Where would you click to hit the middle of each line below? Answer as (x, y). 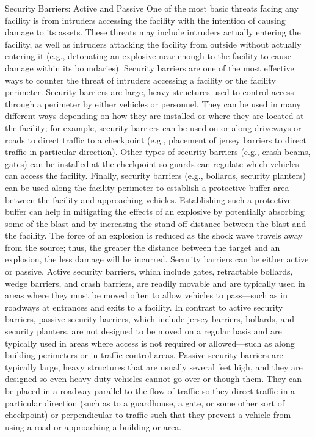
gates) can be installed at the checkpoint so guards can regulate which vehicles (152, 163)
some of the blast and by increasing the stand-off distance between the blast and (156, 223)
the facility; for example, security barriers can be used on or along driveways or (153, 127)
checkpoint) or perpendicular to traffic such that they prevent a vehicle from (148, 415)
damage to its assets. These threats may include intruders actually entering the (153, 32)
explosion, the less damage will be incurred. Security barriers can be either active (157, 259)
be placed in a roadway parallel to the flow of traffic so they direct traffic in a (150, 391)
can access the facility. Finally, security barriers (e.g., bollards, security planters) (155, 175)
